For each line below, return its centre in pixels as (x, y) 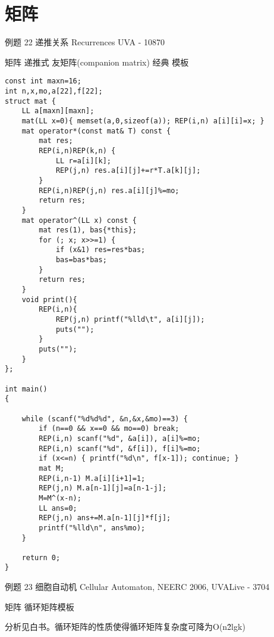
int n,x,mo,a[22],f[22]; (54, 91)
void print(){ (49, 299)
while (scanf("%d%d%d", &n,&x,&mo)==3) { (105, 419)
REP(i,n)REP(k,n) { (77, 150)
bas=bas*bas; (81, 260)
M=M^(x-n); (60, 498)
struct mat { (30, 101)
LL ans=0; (58, 508)
